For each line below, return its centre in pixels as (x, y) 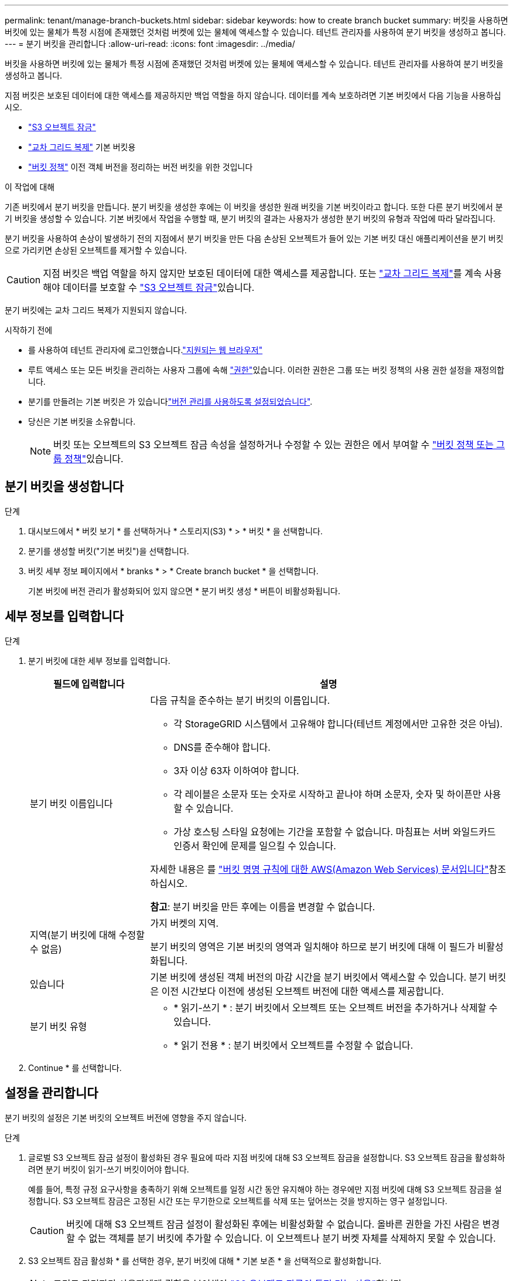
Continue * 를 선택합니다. (75, 1067)
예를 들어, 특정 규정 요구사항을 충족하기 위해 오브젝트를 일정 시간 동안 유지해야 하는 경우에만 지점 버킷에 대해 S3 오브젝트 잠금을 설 (265, 1189)
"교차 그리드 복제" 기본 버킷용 (82, 147)
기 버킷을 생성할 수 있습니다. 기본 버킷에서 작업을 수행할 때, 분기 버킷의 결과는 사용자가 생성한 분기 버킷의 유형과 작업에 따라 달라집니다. (250, 218)
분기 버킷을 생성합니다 (64, 487)
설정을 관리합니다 (52, 1093)
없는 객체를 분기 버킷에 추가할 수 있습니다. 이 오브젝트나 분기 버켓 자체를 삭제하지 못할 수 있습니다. (292, 1238)
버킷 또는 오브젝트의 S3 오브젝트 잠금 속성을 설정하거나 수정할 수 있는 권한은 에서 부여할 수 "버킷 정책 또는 (273, 445)
